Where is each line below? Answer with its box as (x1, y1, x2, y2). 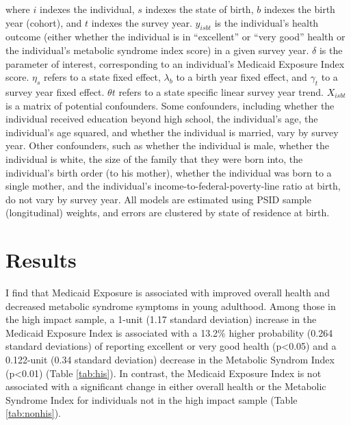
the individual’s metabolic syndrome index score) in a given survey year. (5, 42, 309, 57)
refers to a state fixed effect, (44, 70, 161, 84)
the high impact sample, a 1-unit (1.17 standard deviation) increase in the (5, 312, 317, 326)
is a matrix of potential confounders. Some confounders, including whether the (5, 98, 335, 112)
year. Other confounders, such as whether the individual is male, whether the (5, 138, 330, 153)
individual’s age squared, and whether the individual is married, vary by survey (5, 125, 339, 139)
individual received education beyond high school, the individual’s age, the (5, 112, 318, 126)
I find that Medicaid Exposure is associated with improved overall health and (5, 285, 330, 300)
